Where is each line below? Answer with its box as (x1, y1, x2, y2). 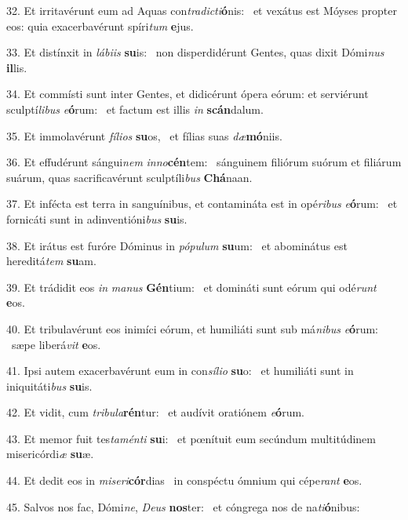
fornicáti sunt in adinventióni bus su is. (6, 210, 188, 227)
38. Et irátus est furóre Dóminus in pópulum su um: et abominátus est (6, 237, 348, 253)
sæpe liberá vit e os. (11, 336, 101, 352)
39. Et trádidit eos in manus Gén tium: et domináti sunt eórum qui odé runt (6, 278, 377, 295)
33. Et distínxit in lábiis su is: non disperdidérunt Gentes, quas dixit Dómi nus (6, 44, 384, 60)
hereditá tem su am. (6, 253, 97, 269)
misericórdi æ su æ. (6, 445, 94, 462)
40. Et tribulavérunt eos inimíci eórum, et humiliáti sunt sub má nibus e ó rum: (6, 320, 378, 336)
